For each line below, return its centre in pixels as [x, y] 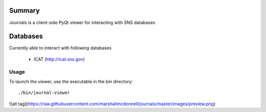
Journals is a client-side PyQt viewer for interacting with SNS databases [82, 22]
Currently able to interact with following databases [60, 48]
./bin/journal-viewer [44, 93]
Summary [24, 11]
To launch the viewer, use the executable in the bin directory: [71, 81]
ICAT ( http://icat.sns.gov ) [59, 59]
